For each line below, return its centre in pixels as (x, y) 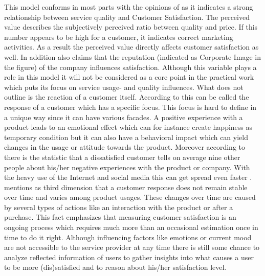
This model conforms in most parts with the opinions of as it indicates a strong (129, 7)
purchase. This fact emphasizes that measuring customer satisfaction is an (120, 217)
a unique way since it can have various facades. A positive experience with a (124, 117)
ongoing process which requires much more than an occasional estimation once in (131, 227)
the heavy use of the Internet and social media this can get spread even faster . (128, 177)
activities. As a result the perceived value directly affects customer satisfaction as (131, 47)
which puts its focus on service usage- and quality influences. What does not (124, 87)
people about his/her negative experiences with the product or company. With (127, 167)
